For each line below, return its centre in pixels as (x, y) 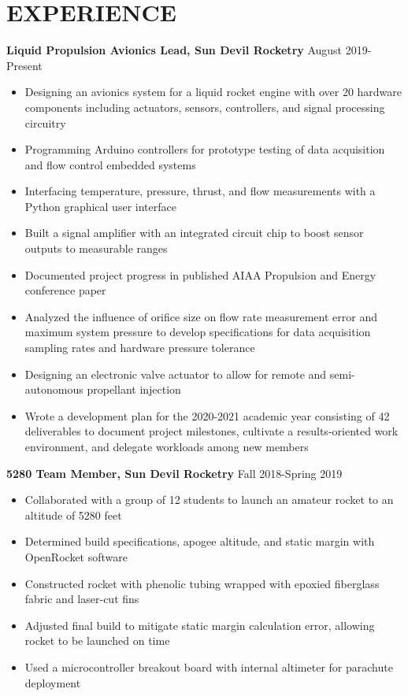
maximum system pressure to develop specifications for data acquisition (198, 332)
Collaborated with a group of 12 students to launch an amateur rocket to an (209, 500)
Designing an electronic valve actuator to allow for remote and (176, 374)
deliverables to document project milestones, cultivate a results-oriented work (211, 431)
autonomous (54, 389)
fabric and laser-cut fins (82, 599)
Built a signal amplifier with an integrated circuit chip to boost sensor (194, 233)
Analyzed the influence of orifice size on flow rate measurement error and (201, 316)
